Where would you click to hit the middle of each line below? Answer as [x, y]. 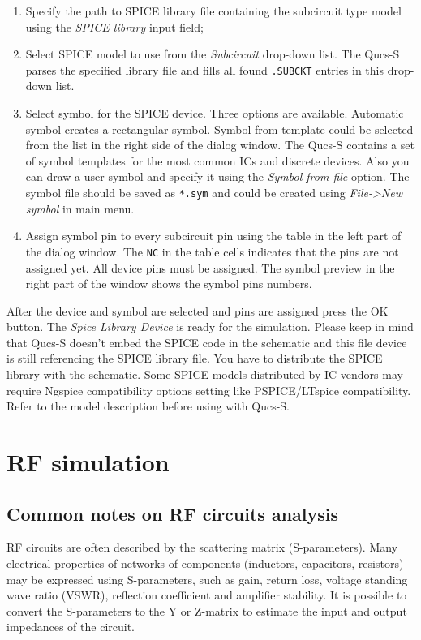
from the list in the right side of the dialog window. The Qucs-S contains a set [220, 145]
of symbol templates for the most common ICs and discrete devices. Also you [217, 160]
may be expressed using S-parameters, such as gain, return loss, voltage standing [207, 579]
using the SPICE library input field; [114, 26]
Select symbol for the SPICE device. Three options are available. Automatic [215, 113]
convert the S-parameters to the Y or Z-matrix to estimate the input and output [207, 610]
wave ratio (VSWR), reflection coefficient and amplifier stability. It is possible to [207, 595]
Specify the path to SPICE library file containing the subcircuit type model [213, 11]
